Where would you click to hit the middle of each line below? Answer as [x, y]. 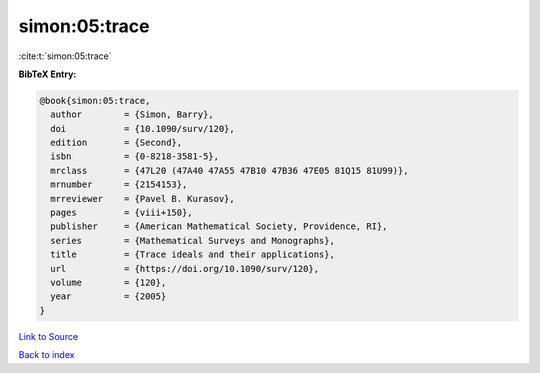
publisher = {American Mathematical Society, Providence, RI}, [219, 226]
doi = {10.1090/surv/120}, [142, 128]
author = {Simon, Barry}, [132, 114]
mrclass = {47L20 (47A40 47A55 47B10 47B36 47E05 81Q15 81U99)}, [229, 170]
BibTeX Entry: [47, 74]
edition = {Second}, [116, 143]
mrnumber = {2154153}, [119, 184]
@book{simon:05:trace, [95, 100]
